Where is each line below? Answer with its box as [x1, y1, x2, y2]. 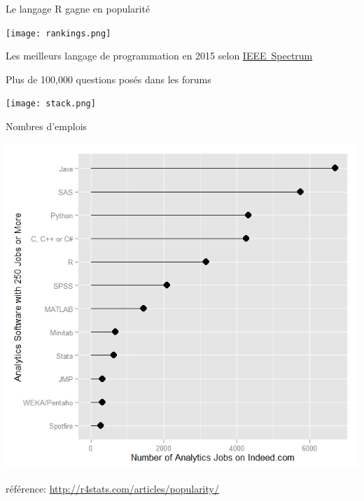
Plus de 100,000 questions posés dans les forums [6, 71, 211, 86]
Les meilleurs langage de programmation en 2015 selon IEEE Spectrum [6, 48, 313, 63]
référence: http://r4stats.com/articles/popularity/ [6, 481, 219, 495]
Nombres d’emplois [6, 119, 87, 134]
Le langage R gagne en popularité [6, 1, 150, 15]
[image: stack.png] [6, 99, 96, 109]
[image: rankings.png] [6, 28, 111, 38]
